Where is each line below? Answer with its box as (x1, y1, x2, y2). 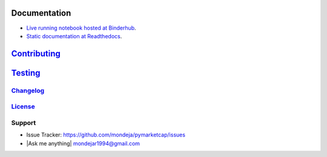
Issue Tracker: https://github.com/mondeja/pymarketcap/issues (26, 131, 186, 139)
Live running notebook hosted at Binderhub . (26, 24, 136, 32)
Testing (11, 67, 41, 78)
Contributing (11, 48, 61, 59)
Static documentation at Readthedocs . (26, 32, 122, 39)
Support (11, 118, 36, 127)
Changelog (11, 86, 45, 95)
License (11, 102, 36, 111)
